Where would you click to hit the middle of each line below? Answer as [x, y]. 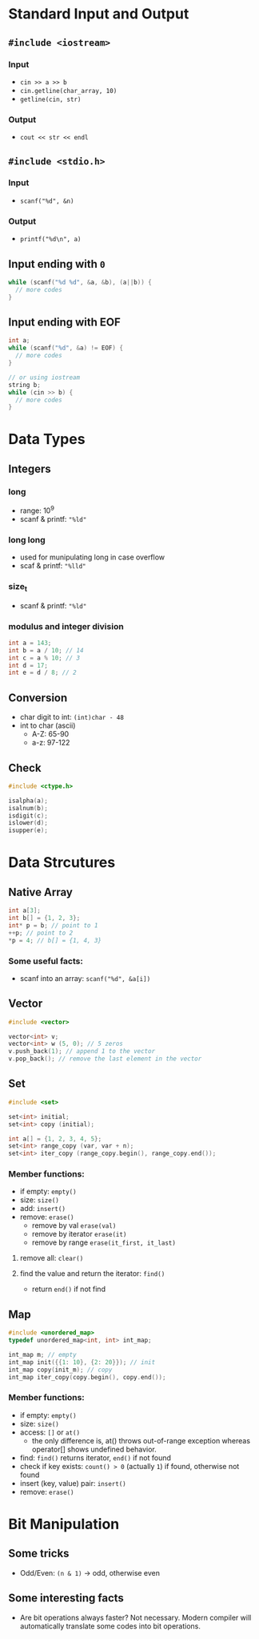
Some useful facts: [46, 961]
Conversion [38, 698]
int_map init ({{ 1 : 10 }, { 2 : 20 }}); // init [82, 1362]
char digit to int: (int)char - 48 [72, 717]
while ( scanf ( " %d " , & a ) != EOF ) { [66, 348]
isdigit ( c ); [28, 815]
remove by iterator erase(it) [79, 1234]
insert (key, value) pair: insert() [73, 1483]
